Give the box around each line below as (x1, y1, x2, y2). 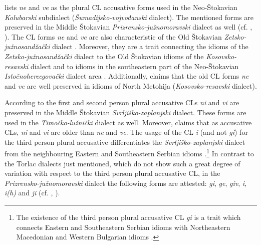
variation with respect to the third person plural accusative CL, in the (5, 168, 220, 178)
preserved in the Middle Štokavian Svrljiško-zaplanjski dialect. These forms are (5, 107, 246, 117)
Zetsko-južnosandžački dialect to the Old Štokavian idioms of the (5, 51, 204, 61)
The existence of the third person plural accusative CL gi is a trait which (16, 211, 241, 222)
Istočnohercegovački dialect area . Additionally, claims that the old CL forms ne (5, 71, 249, 81)
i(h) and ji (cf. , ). (5, 187, 60, 198)
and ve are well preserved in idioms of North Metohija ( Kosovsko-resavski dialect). (5, 80, 257, 91)
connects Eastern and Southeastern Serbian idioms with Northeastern (16, 221, 230, 232)
